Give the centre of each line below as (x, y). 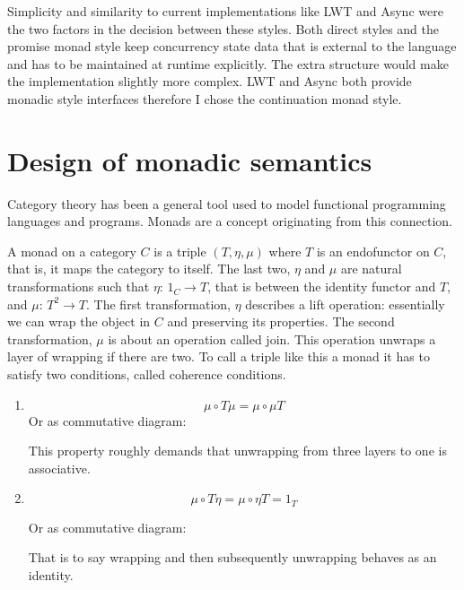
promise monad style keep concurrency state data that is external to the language (232, 46)
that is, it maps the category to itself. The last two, (149, 269)
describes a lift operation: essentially (345, 304)
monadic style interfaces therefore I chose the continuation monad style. (205, 98)
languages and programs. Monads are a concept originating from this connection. (230, 221)
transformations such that (79, 286)
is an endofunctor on (373, 251)
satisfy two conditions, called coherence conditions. (147, 374)
